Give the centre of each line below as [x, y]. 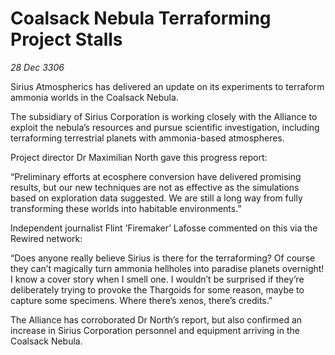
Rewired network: [46, 238]
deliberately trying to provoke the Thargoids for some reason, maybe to [157, 289]
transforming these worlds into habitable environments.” [126, 208]
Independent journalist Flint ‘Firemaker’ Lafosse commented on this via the [164, 228]
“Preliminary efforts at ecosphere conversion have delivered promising [156, 176]
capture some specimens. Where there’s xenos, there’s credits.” [141, 300]
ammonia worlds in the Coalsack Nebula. [94, 97]
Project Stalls [66, 39]
